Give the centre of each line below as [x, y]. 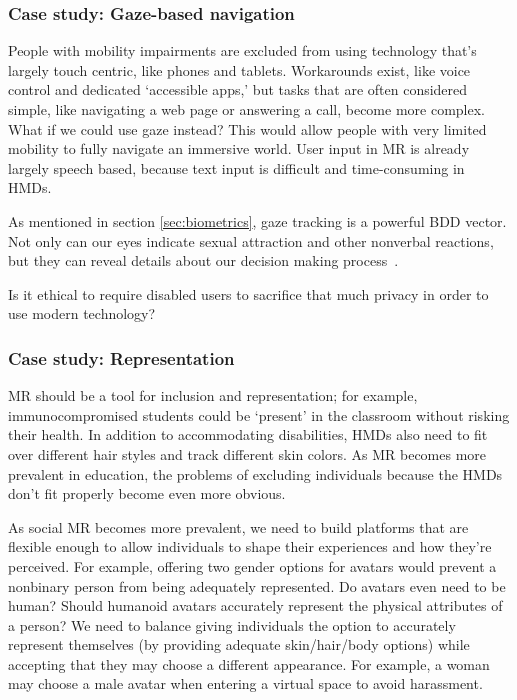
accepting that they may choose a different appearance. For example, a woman [249, 663]
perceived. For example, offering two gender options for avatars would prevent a [252, 565]
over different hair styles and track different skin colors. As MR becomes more [247, 453]
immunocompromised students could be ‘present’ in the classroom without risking [259, 414]
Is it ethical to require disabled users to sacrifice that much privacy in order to [248, 293]
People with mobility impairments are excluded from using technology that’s [242, 50]
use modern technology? [82, 313]
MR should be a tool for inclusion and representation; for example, [213, 395]
